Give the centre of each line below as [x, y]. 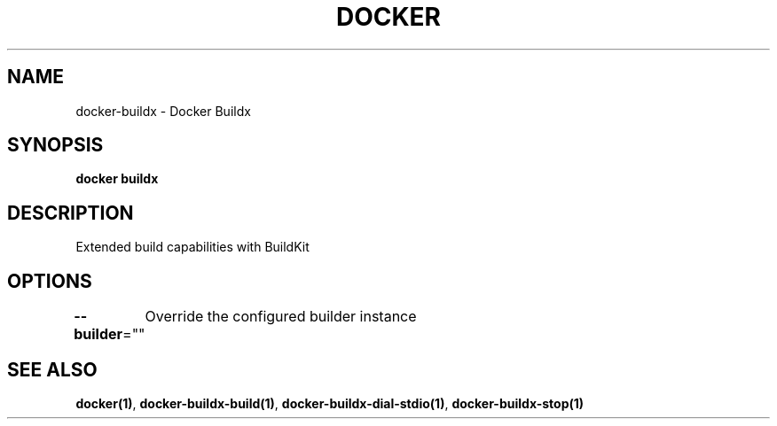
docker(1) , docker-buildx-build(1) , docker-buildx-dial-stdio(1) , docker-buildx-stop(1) [330, 403]
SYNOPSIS [55, 145]
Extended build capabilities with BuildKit [192, 247]
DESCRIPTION [71, 213]
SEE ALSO [52, 369]
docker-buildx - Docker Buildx [163, 111]
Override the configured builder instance [281, 317]
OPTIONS [50, 281]
